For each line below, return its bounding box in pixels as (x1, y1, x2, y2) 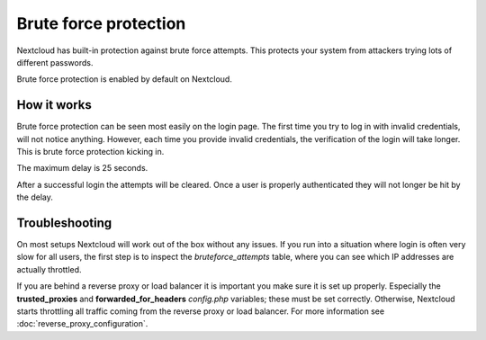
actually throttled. (16, 264, 82, 274)
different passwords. (16, 57, 94, 67)
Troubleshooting (16, 216, 112, 230)
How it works (16, 97, 92, 112)
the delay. (16, 192, 54, 202)
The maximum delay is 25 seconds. (16, 163, 148, 174)
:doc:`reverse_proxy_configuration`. (16, 318, 148, 329)
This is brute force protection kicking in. (16, 147, 165, 157)
